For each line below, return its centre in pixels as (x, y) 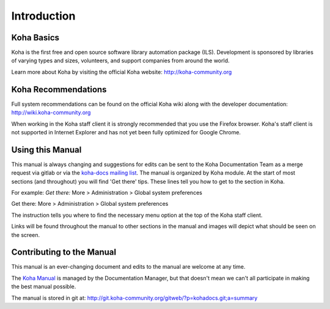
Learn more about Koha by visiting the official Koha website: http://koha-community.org (122, 72)
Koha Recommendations (59, 89)
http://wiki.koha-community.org (51, 112)
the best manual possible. (44, 286)
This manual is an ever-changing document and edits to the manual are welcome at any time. (128, 267)
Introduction (43, 16)
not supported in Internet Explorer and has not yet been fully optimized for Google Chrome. (126, 132)
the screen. (26, 234)
